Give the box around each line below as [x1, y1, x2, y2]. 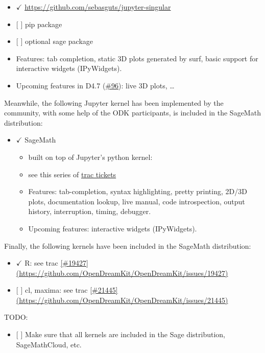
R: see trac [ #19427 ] [25, 257, 88, 268]
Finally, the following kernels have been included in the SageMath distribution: [4, 240, 251, 251]
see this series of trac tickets [28, 169, 116, 179]
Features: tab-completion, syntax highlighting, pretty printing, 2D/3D [28, 186, 247, 197]
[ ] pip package [16, 18, 62, 29]
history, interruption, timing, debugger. [28, 206, 151, 217]
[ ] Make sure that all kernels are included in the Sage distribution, [16, 329, 225, 340]
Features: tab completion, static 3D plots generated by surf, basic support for [16, 53, 258, 63]
